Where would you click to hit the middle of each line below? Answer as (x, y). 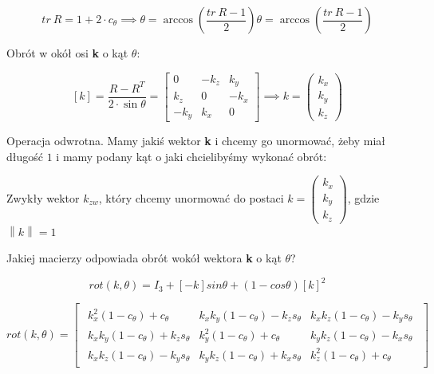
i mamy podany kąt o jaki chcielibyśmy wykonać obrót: (191, 156)
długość (25, 156)
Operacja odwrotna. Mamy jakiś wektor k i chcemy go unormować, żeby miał (196, 141)
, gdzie (363, 198)
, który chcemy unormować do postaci (191, 198)
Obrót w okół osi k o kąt (67, 53)
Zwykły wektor (43, 198)
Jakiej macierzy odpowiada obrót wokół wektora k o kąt (144, 258)
